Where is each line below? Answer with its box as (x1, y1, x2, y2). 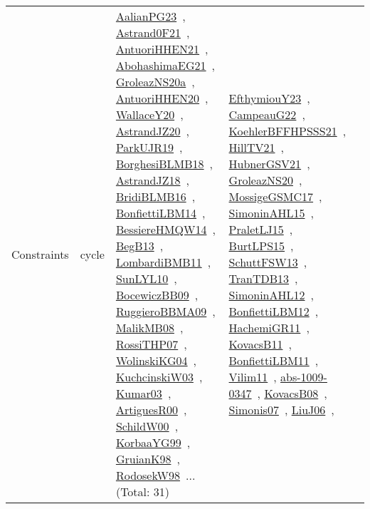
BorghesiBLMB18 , (115, 155, 213, 172)
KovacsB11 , (228, 336, 292, 352)
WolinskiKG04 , (115, 352, 197, 369)
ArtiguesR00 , (115, 401, 187, 418)
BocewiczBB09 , (115, 287, 199, 303)
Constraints (11, 245, 69, 262)
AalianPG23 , (115, 8, 186, 24)
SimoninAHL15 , (228, 205, 314, 221)
